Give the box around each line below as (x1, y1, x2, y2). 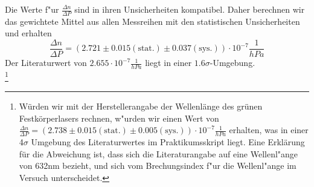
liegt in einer (145, 56, 192, 69)
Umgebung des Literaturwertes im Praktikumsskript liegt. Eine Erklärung (31, 136, 305, 148)
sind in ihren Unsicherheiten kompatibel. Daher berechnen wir (74, 3, 305, 15)
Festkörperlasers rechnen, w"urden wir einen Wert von (19, 111, 219, 124)
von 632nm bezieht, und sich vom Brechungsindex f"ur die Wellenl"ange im (19, 159, 296, 172)
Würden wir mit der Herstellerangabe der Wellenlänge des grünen (19, 100, 263, 113)
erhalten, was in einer (229, 123, 309, 136)
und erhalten (5, 27, 52, 39)
